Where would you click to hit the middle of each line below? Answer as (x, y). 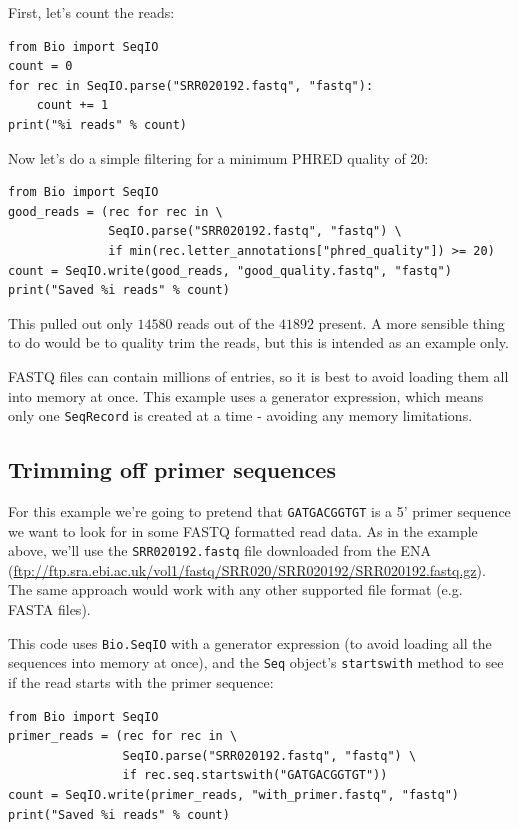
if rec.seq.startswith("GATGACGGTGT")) (255, 775)
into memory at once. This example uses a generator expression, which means (246, 395)
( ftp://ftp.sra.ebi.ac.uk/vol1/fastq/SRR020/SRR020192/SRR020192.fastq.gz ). (247, 569)
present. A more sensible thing (411, 322)
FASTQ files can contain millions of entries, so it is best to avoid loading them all (258, 375)
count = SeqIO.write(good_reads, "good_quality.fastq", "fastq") (230, 270)
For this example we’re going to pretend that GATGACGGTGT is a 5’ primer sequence (259, 510)
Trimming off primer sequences (172, 469)
